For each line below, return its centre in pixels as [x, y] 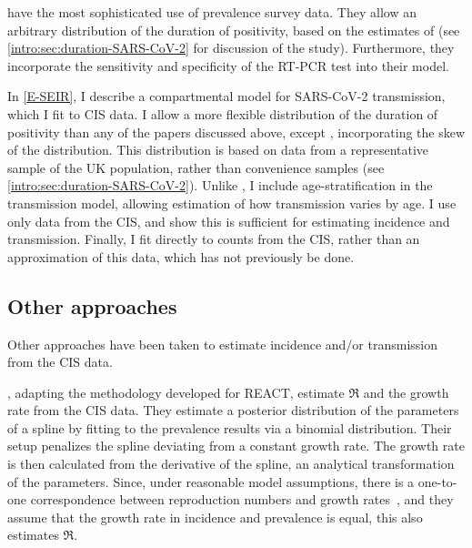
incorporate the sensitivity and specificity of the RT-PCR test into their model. [228, 65]
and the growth [406, 392]
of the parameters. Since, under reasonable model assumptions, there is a [211, 481]
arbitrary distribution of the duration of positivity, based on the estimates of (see [234, 30]
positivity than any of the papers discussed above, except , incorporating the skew [236, 132]
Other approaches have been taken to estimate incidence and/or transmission [223, 344]
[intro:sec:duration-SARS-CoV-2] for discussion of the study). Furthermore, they [231, 48]
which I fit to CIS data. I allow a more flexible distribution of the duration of [223, 113]
